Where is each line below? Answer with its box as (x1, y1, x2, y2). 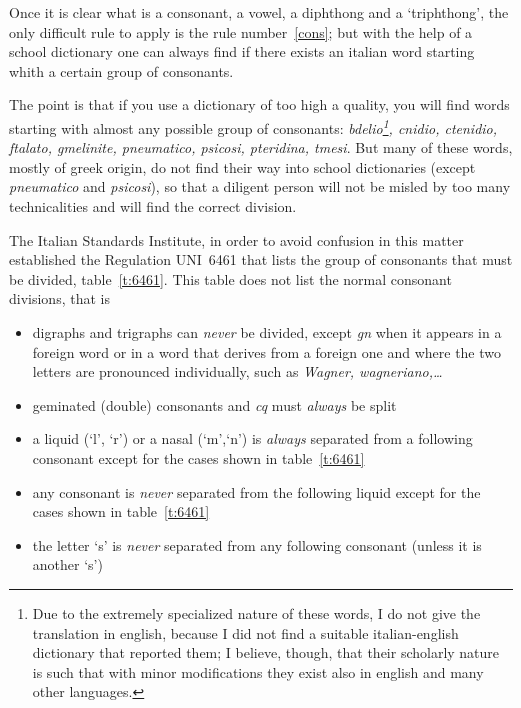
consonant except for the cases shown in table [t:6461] (32, 447, 365, 468)
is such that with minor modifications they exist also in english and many (32, 661, 484, 682)
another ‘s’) (32, 554, 103, 575)
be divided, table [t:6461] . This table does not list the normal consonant (9, 268, 452, 289)
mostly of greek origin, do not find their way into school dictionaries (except (9, 156, 476, 177)
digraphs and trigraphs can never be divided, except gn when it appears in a (32, 321, 502, 342)
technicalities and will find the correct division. (9, 196, 297, 216)
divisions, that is (9, 288, 110, 309)
